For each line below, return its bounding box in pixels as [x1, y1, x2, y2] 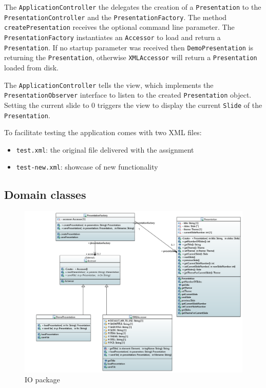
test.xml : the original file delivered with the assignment [16, 144, 194, 155]
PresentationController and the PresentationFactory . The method [4, 11, 227, 22]
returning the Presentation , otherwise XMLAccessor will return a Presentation [4, 52, 257, 63]
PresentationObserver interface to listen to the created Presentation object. [4, 89, 252, 100]
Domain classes [4, 187, 86, 202]
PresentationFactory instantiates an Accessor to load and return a [4, 31, 221, 42]
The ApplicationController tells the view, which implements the [4, 79, 214, 90]
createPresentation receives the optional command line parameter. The [4, 22, 235, 32]
